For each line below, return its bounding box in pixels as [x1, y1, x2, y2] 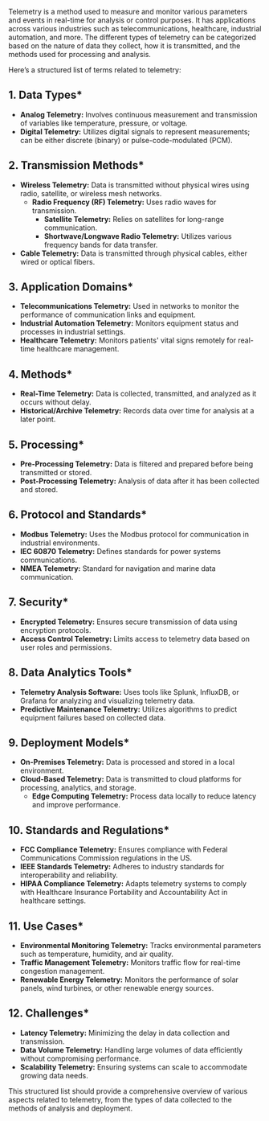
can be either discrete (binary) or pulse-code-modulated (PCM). [19, 135, 233, 145]
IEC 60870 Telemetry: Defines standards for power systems [19, 546, 221, 556]
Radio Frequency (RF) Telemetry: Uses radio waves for [31, 197, 217, 207]
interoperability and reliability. [19, 870, 119, 880]
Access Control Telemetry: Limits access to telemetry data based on [19, 634, 251, 643]
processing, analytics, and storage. [19, 783, 137, 793]
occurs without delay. [19, 397, 92, 407]
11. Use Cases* [8, 919, 84, 933]
